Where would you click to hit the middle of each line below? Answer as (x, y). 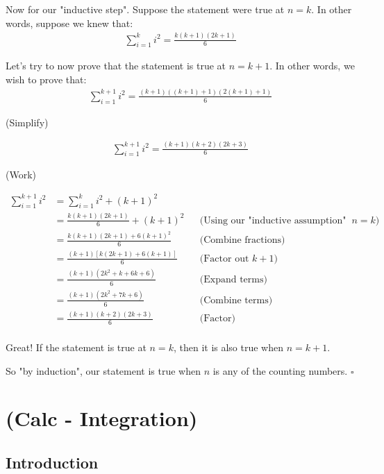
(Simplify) (27, 122)
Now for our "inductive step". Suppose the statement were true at (145, 9)
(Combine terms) (236, 300)
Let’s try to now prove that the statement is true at (116, 66)
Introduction (52, 462)
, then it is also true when (228, 347)
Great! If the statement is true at (76, 347)
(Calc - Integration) (102, 418)
